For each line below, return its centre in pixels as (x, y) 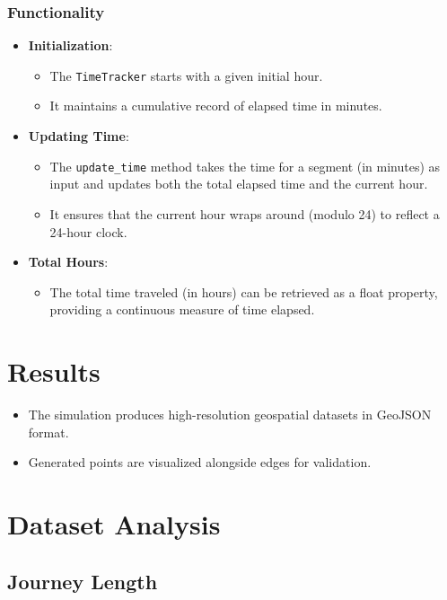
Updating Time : (79, 136)
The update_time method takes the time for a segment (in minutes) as (245, 166)
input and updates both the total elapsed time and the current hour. (239, 184)
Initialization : (70, 45)
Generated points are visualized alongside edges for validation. (200, 462)
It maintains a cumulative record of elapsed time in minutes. (216, 106)
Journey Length (83, 581)
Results (54, 371)
